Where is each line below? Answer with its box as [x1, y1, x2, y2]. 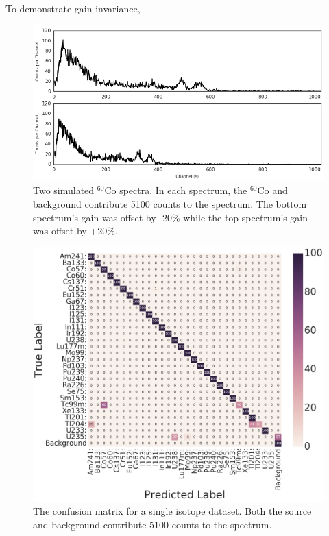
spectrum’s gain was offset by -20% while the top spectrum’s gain [33, 210, 308, 224]
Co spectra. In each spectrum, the [104, 183, 247, 197]
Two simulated [33, 183, 95, 197]
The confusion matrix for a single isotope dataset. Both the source [33, 504, 312, 518]
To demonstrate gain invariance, [5, 1, 141, 15]
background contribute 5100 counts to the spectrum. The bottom [33, 196, 307, 210]
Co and [257, 183, 288, 197]
